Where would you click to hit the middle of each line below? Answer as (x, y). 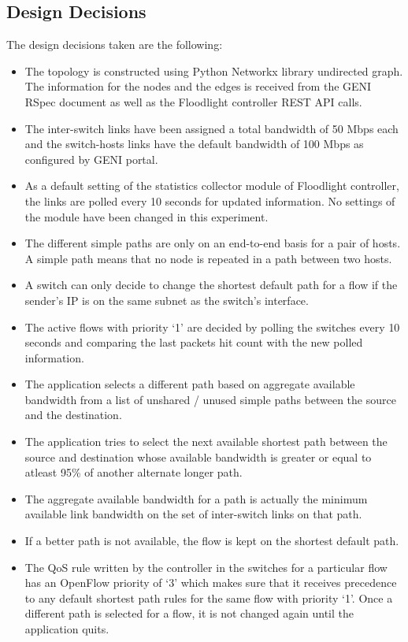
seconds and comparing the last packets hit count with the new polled (194, 342)
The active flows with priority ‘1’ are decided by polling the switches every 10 (212, 327)
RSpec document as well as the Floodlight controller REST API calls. (193, 101)
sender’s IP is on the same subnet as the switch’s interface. (167, 300)
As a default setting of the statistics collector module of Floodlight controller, (212, 186)
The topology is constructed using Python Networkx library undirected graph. (214, 71)
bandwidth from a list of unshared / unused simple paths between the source (210, 399)
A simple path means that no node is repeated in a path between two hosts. (208, 258)
